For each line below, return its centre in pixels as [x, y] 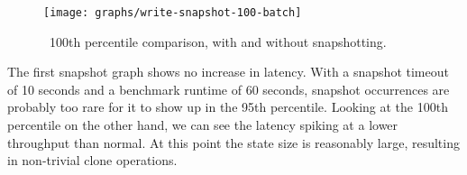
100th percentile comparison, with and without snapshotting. [218, 41]
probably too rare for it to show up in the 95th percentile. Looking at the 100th [228, 107]
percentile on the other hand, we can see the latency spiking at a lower [203, 125]
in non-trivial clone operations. [92, 160]
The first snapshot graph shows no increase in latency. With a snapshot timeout [228, 72]
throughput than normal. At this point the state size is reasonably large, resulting [233, 142]
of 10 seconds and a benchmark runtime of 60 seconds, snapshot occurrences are [229, 89]
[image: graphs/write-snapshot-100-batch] [173, 13]
